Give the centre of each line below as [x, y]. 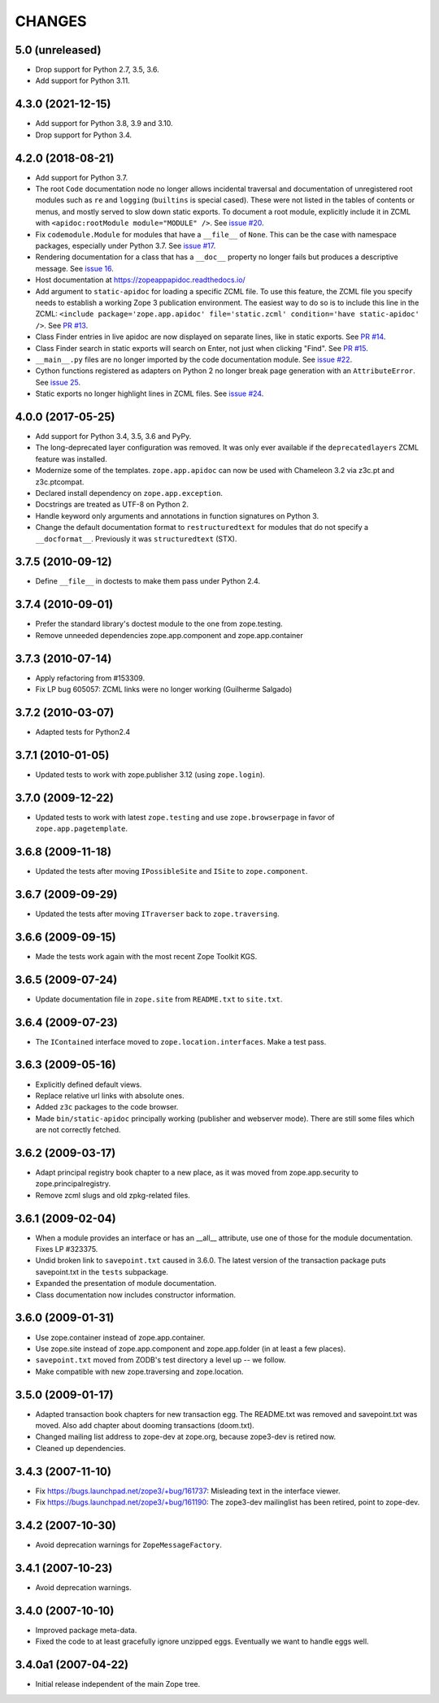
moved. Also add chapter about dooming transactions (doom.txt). [145, 1426]
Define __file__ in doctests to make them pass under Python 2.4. [148, 581]
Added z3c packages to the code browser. [107, 1107]
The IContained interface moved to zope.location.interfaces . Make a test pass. [181, 1041]
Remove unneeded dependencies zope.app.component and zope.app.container [170, 635]
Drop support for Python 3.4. [84, 135]
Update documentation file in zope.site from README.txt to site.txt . [159, 999]
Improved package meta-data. [86, 1630]
